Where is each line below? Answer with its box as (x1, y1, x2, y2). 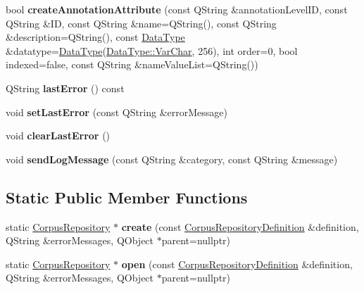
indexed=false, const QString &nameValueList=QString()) (6, 57, 258, 72)
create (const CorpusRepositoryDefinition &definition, (121, 219, 359, 234)
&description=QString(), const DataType (6, 30, 185, 44)
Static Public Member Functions (6, 186, 248, 208)
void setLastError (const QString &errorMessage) (6, 104, 228, 119)
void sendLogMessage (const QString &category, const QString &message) (6, 151, 338, 166)
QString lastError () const (6, 80, 125, 95)
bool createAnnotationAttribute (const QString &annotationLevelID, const (6, 2, 348, 16)
